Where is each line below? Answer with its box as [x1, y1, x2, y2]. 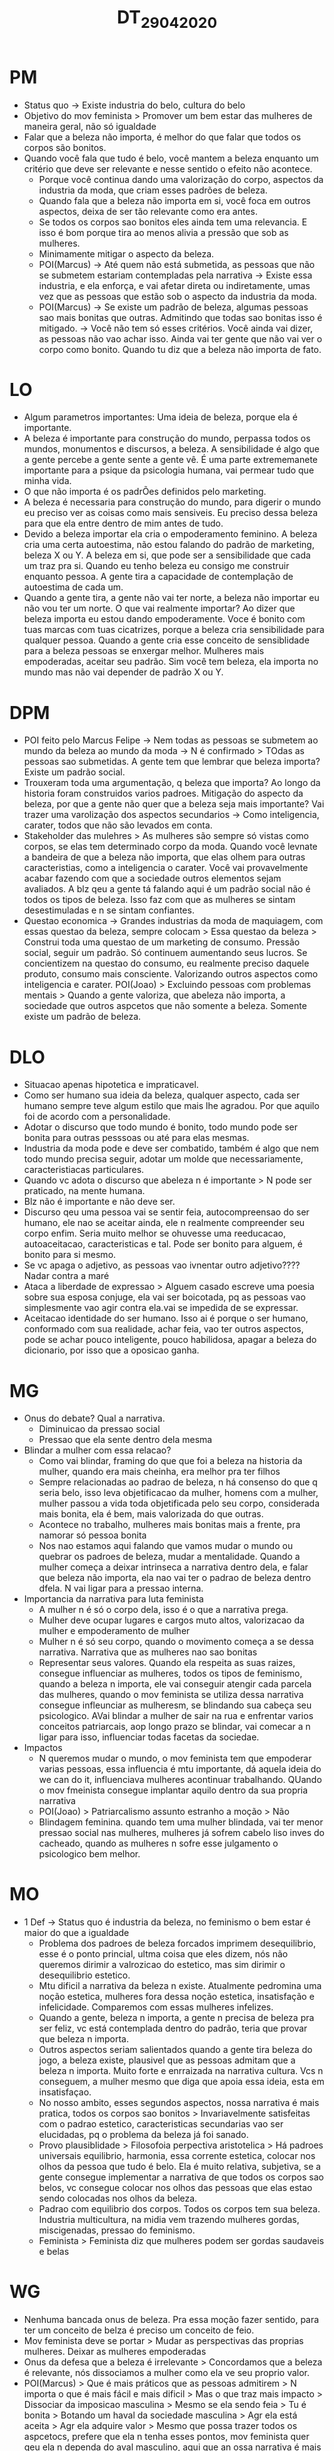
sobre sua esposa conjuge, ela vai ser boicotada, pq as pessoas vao [23, 1291, 306, 1303]
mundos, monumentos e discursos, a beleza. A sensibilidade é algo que [23, 443, 320, 455]
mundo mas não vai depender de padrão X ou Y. [23, 666, 224, 678]
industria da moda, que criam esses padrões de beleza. [38, 184, 268, 196]
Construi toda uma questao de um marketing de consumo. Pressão [23, 936, 301, 948]
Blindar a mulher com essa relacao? [23, 1444, 172, 1456]
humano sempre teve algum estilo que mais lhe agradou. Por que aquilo [23, 1100, 320, 1112]
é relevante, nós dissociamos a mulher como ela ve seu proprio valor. [23, 2367, 311, 2379]
